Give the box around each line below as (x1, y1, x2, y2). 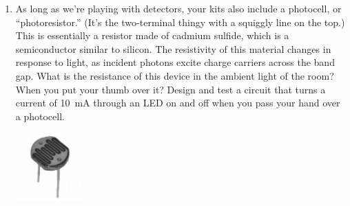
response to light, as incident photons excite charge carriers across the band (15, 55, 335, 69)
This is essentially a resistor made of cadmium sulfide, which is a (15, 28, 289, 43)
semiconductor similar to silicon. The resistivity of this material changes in (15, 41, 331, 56)
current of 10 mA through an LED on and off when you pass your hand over (15, 95, 340, 110)
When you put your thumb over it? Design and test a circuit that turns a (15, 82, 326, 96)
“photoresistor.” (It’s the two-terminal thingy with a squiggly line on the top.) (15, 14, 345, 29)
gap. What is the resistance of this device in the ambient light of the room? (15, 68, 334, 82)
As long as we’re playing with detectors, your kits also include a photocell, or (15, 1, 342, 15)
